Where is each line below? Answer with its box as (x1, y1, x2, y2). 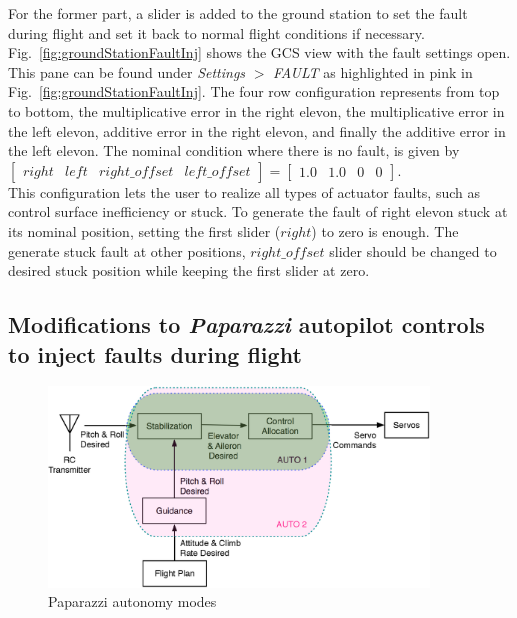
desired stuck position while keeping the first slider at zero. (8, 260, 370, 281)
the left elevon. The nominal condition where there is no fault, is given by (8, 140, 460, 161)
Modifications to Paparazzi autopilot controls (8, 309, 485, 340)
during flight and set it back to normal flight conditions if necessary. (8, 22, 425, 43)
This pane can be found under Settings (8, 61, 246, 82)
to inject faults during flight (8, 338, 302, 369)
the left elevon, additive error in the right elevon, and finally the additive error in (8, 120, 506, 141)
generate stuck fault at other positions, (8, 240, 246, 261)
